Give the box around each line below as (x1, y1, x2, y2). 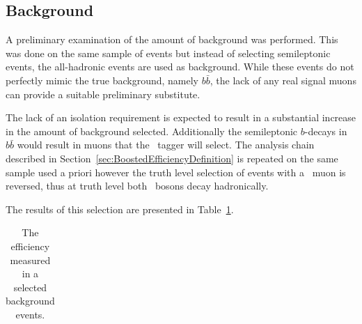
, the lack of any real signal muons (210, 72, 356, 87)
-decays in (304, 123, 347, 138)
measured (10, 252, 51, 267)
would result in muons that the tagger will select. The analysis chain (17, 137, 315, 152)
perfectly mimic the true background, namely (6, 72, 199, 87)
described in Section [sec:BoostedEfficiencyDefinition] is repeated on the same (6, 151, 338, 165)
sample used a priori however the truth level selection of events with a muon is (6, 164, 346, 179)
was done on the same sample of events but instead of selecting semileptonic (6, 45, 331, 60)
